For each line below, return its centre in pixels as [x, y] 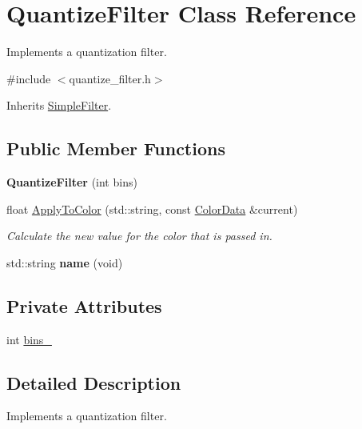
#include [29, 78]
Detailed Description [94, 382]
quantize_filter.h [110, 78]
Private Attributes [84, 305]
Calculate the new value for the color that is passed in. [139, 236]
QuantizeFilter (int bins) [72, 182]
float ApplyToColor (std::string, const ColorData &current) [152, 208]
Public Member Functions [116, 148]
